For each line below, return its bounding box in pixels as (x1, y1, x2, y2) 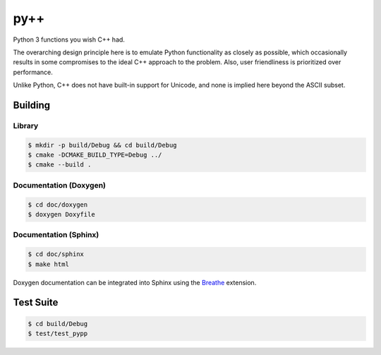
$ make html (28, 260, 70, 268)
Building (13, 99, 51, 111)
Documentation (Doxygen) (13, 180, 106, 190)
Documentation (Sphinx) (13, 230, 99, 240)
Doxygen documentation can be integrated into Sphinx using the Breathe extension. (13, 278, 257, 287)
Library (13, 121, 39, 131)
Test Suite (13, 296, 59, 308)
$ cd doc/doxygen (28, 200, 88, 208)
